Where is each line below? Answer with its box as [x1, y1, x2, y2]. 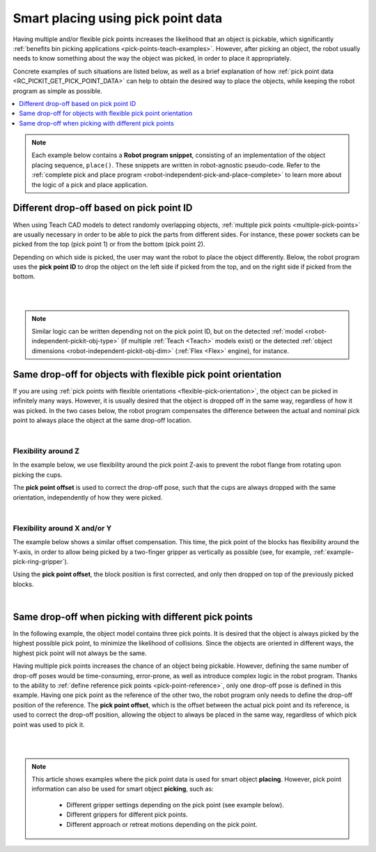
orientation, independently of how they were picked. [13, 493, 163, 502]
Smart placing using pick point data [13, 10, 223, 26]
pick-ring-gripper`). [13, 557, 69, 565]
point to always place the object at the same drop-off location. [13, 416, 191, 424]
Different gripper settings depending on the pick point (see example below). [66, 800, 285, 809]
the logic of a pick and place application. [31, 180, 148, 188]
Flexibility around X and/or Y [13, 523, 112, 533]
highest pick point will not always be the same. [13, 649, 147, 657]
